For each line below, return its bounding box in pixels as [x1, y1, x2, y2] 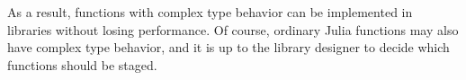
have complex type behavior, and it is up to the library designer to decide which [7, 38, 450, 57]
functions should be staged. [7, 55, 157, 74]
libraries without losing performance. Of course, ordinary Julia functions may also [7, 20, 459, 39]
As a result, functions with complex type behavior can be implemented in [7, 3, 413, 21]
